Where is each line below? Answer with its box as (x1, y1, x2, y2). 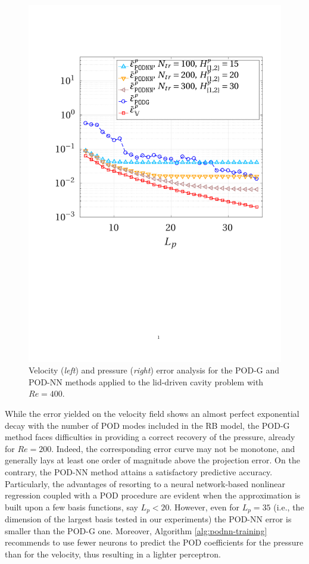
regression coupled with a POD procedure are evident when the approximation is (5, 489, 301, 501)
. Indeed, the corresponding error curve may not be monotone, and (51, 442, 295, 454)
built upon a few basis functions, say (5, 500, 138, 513)
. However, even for (169, 500, 240, 513)
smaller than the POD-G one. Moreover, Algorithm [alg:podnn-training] (5, 524, 267, 537)
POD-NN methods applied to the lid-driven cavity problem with (29, 375, 264, 388)
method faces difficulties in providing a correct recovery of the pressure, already (5, 431, 295, 443)
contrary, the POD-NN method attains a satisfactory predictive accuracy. (5, 466, 273, 478)
